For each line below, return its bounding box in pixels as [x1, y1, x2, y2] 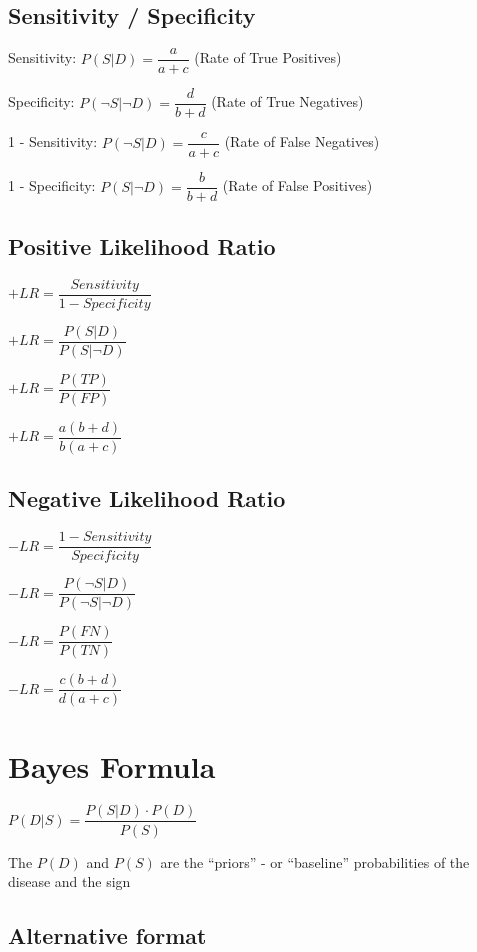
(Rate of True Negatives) [211, 91, 364, 112]
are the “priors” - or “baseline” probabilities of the [160, 851, 470, 872]
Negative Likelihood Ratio [8, 483, 286, 514]
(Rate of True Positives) [194, 47, 342, 68]
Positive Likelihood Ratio [8, 230, 276, 261]
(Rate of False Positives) [222, 175, 373, 196]
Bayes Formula [8, 745, 216, 786]
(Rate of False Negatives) [224, 131, 380, 152]
